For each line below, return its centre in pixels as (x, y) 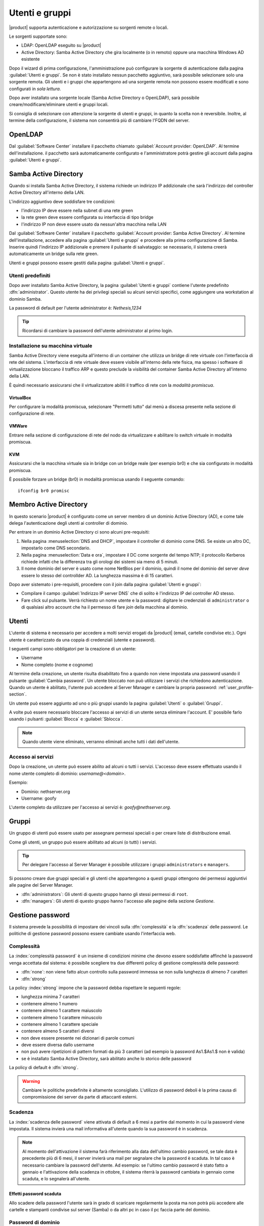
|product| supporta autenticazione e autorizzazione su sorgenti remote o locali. (89, 27)
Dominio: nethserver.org (46, 792)
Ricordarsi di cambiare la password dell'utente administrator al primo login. (98, 331)
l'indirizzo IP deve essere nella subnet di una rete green (77, 210)
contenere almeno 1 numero (49, 1003)
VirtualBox (20, 398)
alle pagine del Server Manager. (41, 885)
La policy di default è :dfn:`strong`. (44, 1068)
